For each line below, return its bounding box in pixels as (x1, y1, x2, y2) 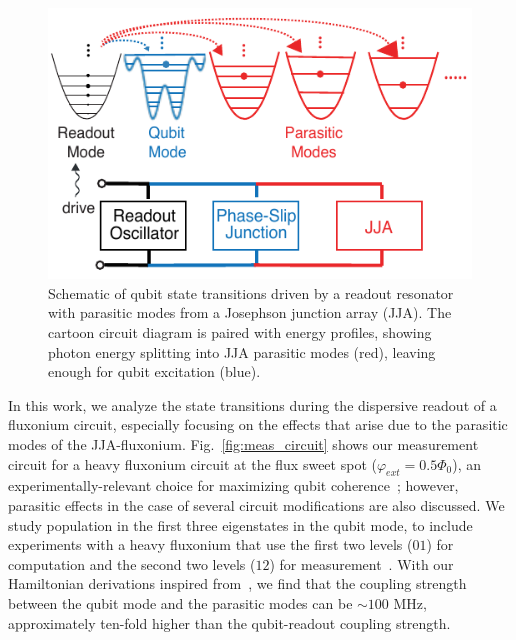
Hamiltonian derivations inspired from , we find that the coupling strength (8, 573, 467, 594)
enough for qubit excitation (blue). (48, 361, 261, 382)
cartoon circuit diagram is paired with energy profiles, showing (48, 322, 432, 343)
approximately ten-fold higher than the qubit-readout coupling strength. (8, 612, 451, 633)
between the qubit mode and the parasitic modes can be (8, 592, 353, 613)
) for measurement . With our (269, 553, 454, 574)
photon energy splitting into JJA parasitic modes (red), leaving (48, 341, 436, 362)
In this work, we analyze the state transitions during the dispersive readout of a (8, 394, 497, 415)
